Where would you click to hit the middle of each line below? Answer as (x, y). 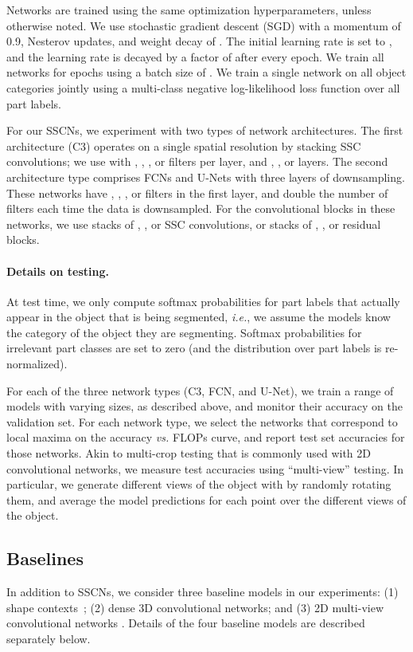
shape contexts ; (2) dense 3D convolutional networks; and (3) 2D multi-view (195, 607)
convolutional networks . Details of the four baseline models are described (186, 623)
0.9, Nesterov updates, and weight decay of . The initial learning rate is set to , (199, 41)
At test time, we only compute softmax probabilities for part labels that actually (203, 301)
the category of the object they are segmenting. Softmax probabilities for (184, 332)
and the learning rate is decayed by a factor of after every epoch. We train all (195, 56)
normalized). (37, 364)
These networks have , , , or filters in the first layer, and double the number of (197, 192)
